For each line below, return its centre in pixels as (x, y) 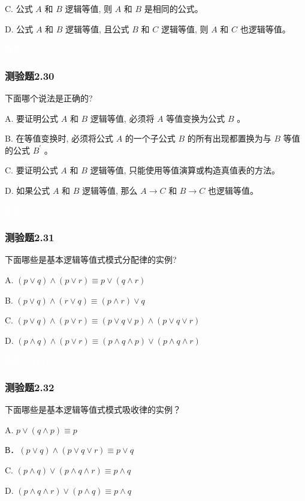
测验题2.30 (30, 75)
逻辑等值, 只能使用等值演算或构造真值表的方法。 (185, 170)
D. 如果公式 (28, 190)
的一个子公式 (150, 138)
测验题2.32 (30, 387)
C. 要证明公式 (31, 170)
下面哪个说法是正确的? (49, 98)
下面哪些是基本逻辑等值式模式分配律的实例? (91, 259)
